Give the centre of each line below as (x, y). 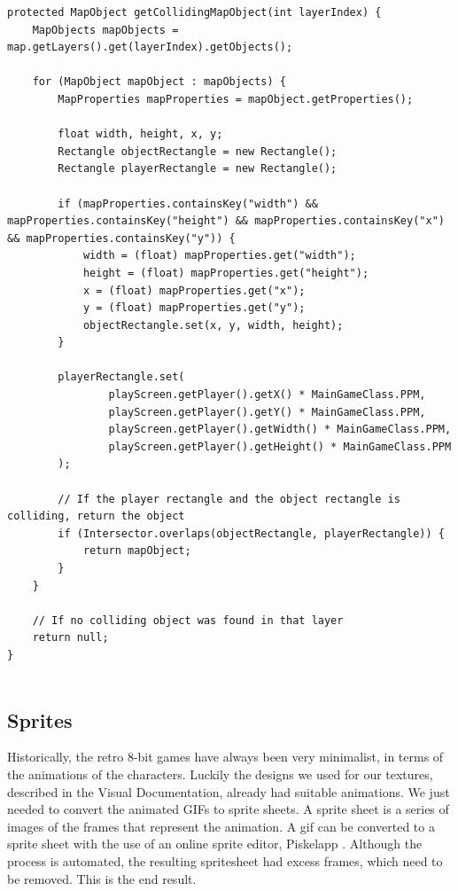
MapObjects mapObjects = (105, 30)
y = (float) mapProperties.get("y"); (194, 308)
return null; (70, 638)
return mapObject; (137, 551)
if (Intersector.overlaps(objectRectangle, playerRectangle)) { (251, 533)
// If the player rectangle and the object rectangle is (229, 499)
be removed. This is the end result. (102, 878)
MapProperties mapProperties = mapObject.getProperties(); (236, 99)
